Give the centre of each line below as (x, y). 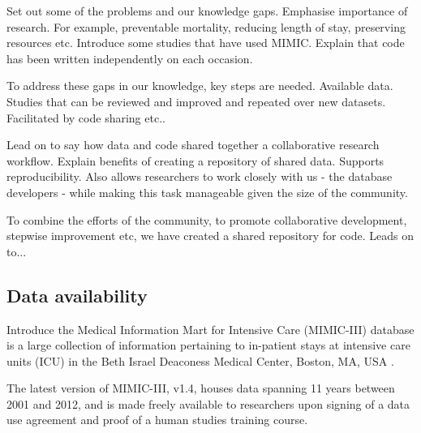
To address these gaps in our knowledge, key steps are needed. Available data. (200, 86)
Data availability (77, 295)
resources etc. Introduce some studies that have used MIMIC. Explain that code (206, 43)
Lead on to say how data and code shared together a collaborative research (193, 145)
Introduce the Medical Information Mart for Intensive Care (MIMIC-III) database (210, 329)
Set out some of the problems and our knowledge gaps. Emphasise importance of (207, 11)
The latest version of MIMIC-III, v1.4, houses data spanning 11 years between (201, 388)
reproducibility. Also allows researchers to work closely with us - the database (200, 176)
